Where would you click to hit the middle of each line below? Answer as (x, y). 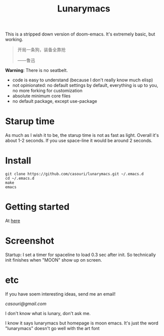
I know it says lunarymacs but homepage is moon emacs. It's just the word (82, 323)
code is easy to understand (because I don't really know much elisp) (83, 80)
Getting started (37, 207)
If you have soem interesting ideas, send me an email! (60, 294)
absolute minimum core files (41, 96)
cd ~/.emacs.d (20, 178)
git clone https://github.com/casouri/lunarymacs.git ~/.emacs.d (74, 174)
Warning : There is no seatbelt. (37, 70)
